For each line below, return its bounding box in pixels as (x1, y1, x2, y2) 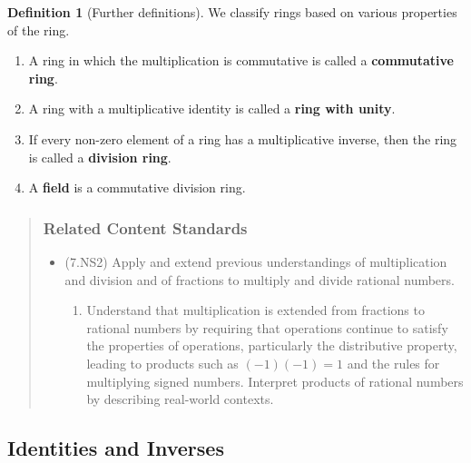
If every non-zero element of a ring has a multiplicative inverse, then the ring (28, 129, 457, 148)
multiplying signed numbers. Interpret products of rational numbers (86, 371, 464, 390)
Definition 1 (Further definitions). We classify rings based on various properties (7, 3, 457, 21)
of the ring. (7, 20, 70, 39)
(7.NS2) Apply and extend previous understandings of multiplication (64, 251, 447, 271)
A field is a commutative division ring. (28, 178, 246, 197)
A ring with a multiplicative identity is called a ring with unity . (28, 99, 396, 118)
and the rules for (347, 353, 440, 372)
